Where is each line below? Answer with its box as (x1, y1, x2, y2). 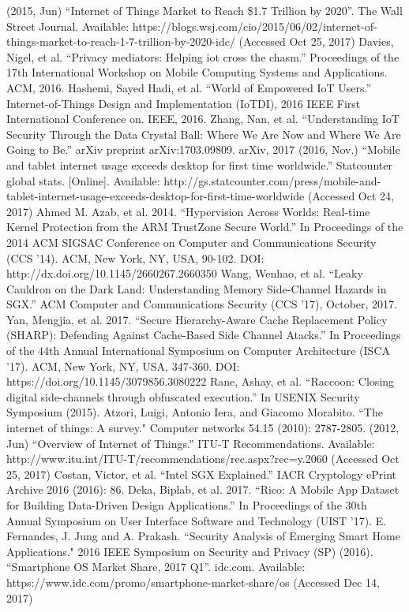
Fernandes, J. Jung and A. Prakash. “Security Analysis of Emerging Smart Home (6, 528, 400, 544)
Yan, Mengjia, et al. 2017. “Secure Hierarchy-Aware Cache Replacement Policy (6, 311, 388, 327)
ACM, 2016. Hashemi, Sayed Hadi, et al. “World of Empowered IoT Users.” (6, 79, 372, 95)
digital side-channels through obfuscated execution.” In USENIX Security (6, 388, 360, 405)
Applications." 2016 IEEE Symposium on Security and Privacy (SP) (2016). (6, 543, 373, 559)
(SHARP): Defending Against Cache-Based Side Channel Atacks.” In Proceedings (6, 327, 401, 343)
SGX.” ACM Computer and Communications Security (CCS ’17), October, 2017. (6, 296, 397, 312)
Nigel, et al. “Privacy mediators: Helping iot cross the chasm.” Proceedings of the (6, 48, 400, 65)
